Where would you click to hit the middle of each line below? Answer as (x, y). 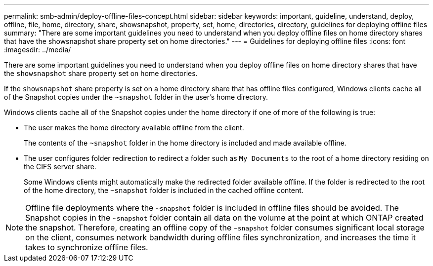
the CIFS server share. (60, 167)
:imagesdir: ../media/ (38, 50)
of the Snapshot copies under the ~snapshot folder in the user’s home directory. (136, 97)
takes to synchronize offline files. (87, 247)
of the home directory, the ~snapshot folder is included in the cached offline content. (164, 190)
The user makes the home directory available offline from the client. (134, 128)
